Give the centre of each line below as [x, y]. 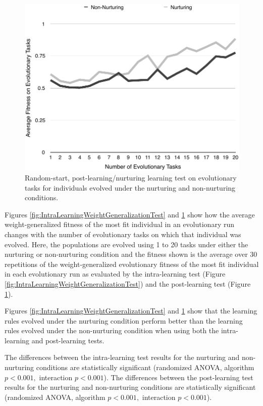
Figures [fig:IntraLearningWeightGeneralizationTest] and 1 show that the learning [131, 311]
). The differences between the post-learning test [178, 377]
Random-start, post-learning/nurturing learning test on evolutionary [131, 177]
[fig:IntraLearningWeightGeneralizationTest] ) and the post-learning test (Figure [128, 283]
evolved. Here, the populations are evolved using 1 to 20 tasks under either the [126, 244]
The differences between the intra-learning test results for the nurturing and [122, 357]
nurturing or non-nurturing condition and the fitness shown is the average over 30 [131, 254]
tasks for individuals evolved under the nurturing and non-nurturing [130, 187]
